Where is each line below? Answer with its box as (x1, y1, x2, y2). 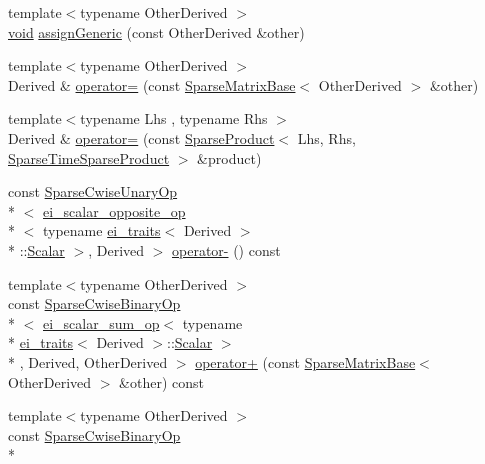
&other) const (119, 371, 204, 392)
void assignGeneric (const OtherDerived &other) (8, 21, 305, 42)
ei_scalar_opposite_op (43, 200, 186, 221)
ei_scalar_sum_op (43, 312, 160, 333)
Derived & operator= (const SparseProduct (8, 127, 275, 148)
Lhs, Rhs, (297, 127, 356, 148)
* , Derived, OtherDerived (8, 351, 168, 372)
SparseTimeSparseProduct (8, 147, 170, 168)
